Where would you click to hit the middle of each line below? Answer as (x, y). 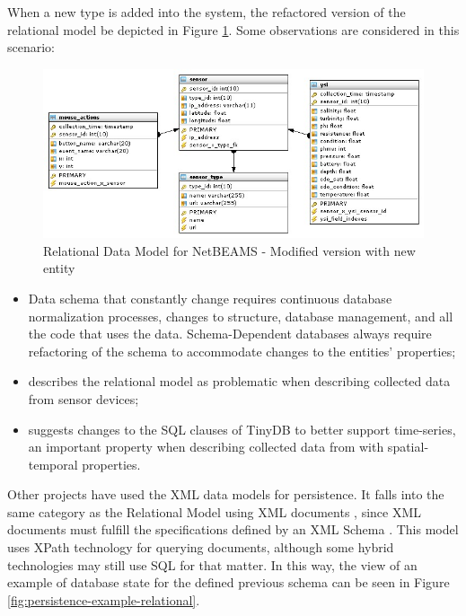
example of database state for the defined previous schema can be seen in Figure (229, 582)
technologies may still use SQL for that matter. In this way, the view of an (212, 564)
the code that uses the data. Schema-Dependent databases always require (230, 334)
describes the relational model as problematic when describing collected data (239, 381)
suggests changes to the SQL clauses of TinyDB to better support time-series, (242, 429)
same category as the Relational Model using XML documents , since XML (215, 511)
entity (59, 268)
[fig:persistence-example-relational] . (104, 599)
